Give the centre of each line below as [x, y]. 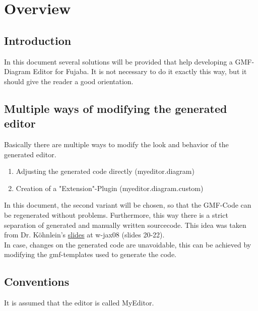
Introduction [38, 40]
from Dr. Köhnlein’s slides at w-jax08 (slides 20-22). [84, 235]
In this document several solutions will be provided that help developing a [118, 61]
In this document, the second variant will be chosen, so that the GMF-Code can [128, 205]
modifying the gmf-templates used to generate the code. [90, 254]
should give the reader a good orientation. [69, 81]
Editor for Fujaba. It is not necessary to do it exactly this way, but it [140, 71]
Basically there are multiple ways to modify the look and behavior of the [116, 144]
